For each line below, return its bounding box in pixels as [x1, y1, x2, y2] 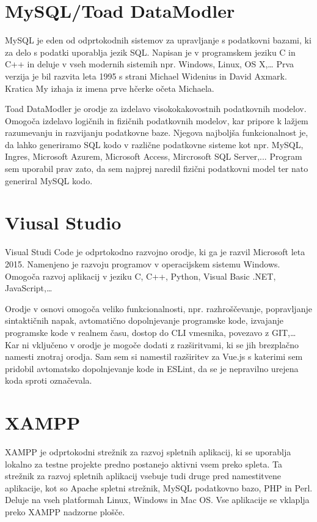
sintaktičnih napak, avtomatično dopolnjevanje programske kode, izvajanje [5, 314, 284, 327]
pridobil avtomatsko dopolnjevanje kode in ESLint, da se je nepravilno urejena [5, 362, 299, 375]
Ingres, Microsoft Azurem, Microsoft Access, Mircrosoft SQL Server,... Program [5, 150, 302, 163]
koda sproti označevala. [5, 374, 92, 387]
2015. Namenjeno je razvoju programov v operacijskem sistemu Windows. [5, 257, 280, 270]
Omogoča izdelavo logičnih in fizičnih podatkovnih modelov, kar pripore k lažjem [5, 114, 308, 127]
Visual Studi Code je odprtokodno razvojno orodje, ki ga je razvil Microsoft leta [5, 245, 305, 258]
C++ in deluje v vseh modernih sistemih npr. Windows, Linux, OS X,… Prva [5, 58, 294, 70]
